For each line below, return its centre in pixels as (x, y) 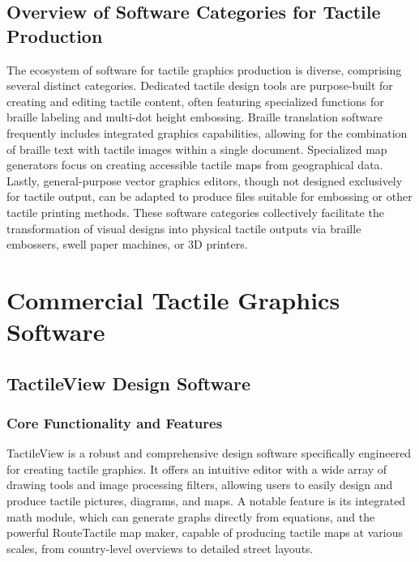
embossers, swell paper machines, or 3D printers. (127, 244)
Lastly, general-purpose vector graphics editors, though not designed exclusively (205, 180)
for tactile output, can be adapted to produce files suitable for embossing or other (209, 196)
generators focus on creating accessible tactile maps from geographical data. (195, 165)
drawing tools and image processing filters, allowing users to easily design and (200, 485)
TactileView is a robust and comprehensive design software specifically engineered (209, 453)
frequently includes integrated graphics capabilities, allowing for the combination (207, 132)
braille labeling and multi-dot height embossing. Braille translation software (195, 117)
